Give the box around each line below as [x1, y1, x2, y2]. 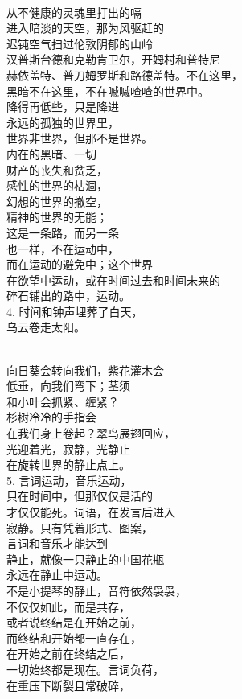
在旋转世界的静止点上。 [6, 456, 130, 473]
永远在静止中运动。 [6, 566, 108, 583]
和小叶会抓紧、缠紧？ [6, 393, 119, 409]
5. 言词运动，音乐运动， [6, 471, 132, 488]
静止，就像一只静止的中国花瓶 [6, 550, 164, 567]
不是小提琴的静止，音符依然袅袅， [6, 582, 187, 598]
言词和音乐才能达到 [6, 535, 108, 552]
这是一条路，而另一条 [6, 224, 119, 241]
